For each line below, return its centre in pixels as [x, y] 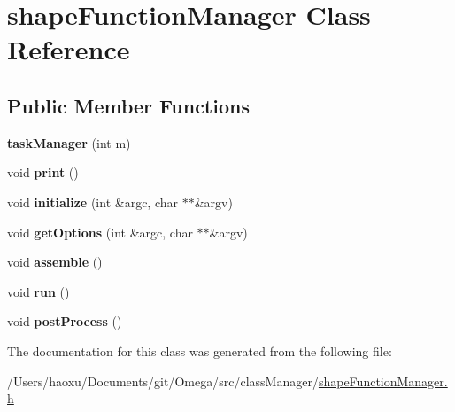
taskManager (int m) [69, 142]
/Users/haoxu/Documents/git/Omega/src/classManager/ [163, 381]
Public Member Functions [128, 105]
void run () [39, 291]
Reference [69, 49]
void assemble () [55, 262]
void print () [43, 172]
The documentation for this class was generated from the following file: [200, 350]
